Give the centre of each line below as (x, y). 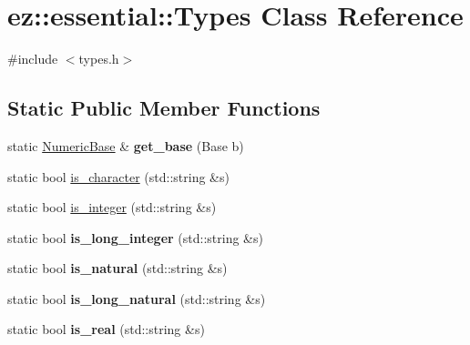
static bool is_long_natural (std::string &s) (137, 298)
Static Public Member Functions (164, 108)
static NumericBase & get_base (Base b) (126, 145)
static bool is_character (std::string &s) (118, 176)
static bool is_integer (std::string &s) (112, 207)
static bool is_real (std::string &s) (106, 329)
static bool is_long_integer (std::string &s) (135, 237)
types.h (99, 59)
